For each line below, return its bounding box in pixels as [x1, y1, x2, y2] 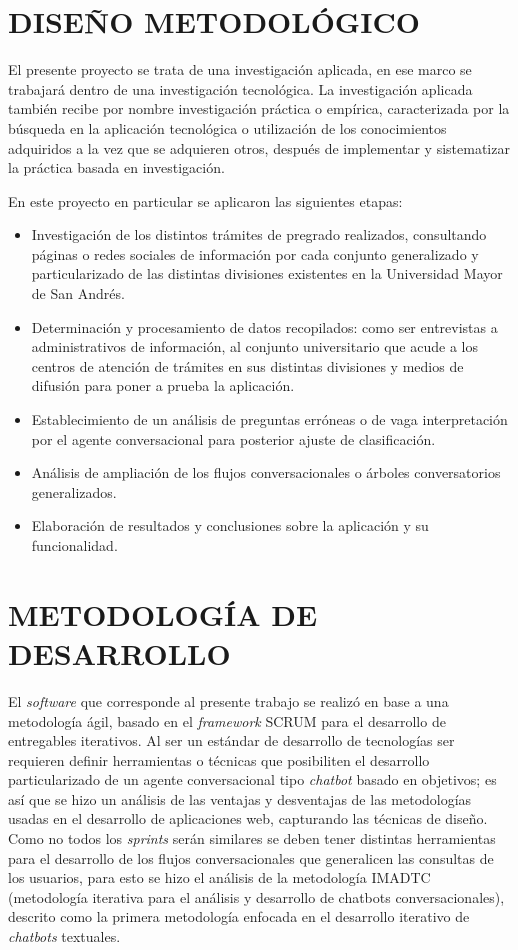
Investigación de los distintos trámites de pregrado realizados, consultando [31, 224, 487, 245]
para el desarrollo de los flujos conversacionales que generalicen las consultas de [8, 847, 494, 868]
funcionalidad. [31, 535, 118, 555]
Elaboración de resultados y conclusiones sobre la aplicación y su [31, 515, 429, 536]
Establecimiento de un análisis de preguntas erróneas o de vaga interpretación [31, 409, 508, 430]
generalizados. [31, 481, 117, 502]
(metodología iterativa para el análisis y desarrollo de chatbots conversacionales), [8, 886, 505, 907]
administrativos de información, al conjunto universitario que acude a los [31, 336, 478, 357]
